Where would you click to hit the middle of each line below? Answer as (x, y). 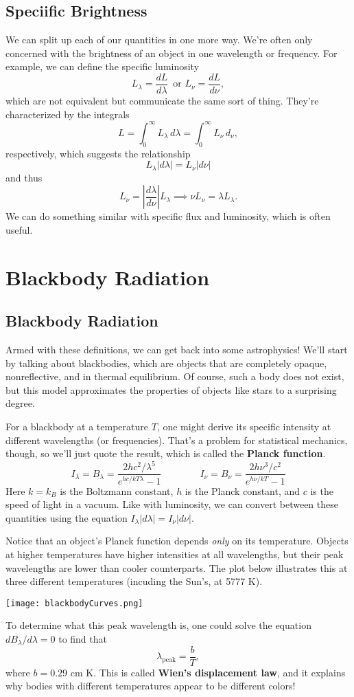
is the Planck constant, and (243, 490)
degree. (20, 403)
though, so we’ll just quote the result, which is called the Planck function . (166, 453)
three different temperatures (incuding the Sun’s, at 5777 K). (134, 581)
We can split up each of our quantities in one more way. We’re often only (159, 40)
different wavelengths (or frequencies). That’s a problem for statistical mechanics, (177, 440)
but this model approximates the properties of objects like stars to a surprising (171, 389)
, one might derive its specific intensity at (244, 426)
